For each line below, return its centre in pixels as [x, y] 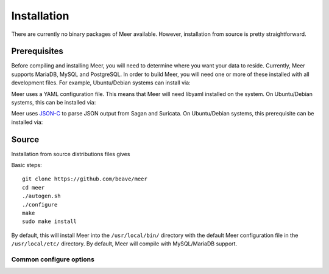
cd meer [34, 187]
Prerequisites [37, 51]
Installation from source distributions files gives [71, 154]
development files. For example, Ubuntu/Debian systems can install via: [101, 83]
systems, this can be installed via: [54, 103]
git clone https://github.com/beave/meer [85, 179]
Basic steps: [27, 165]
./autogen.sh [41, 196]
